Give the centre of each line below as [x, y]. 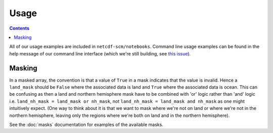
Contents [19, 28]
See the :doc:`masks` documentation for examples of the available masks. [86, 124]
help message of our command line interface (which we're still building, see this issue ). [100, 53]
